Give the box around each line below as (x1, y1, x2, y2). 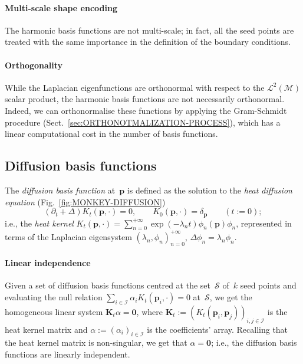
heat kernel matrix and (5, 323, 88, 335)
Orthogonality (5, 58, 63, 71)
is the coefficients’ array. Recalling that (147, 323, 288, 335)
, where (136, 305, 163, 317)
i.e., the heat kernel (5, 217, 74, 229)
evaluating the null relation (5, 291, 103, 303)
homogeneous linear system (5, 305, 103, 317)
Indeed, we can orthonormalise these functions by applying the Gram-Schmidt (5, 104, 287, 116)
